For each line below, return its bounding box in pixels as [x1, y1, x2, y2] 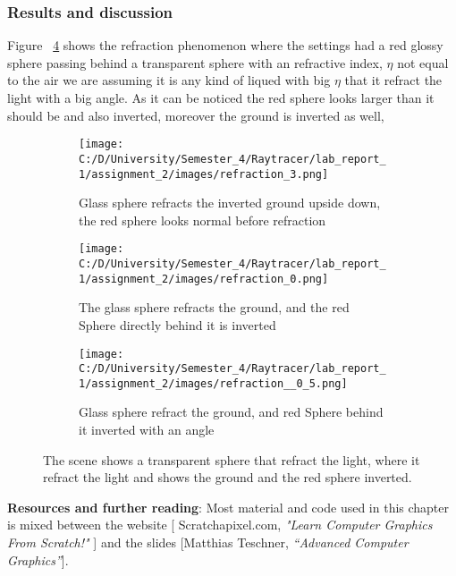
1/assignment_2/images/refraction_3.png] [79, 167, 329, 181]
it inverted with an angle [79, 420, 215, 439]
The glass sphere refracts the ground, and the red [79, 298, 350, 317]
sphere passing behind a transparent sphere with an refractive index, [7, 53, 383, 72]
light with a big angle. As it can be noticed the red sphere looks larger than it [7, 89, 435, 106]
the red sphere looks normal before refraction [79, 210, 326, 229]
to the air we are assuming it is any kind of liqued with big [7, 71, 331, 89]
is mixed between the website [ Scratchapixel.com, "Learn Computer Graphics [7, 515, 433, 534]
